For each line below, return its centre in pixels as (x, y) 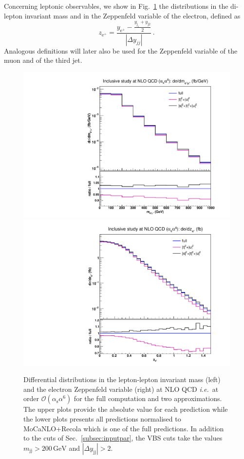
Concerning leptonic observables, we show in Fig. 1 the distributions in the (116, 6)
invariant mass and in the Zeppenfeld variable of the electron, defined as (132, 15)
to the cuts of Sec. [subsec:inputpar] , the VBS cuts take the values (123, 438)
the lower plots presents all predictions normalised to (102, 418)
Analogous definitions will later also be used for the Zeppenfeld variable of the (121, 50)
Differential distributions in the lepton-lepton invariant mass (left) (122, 379)
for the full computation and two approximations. (148, 398)
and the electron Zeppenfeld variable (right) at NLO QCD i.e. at (121, 389)
